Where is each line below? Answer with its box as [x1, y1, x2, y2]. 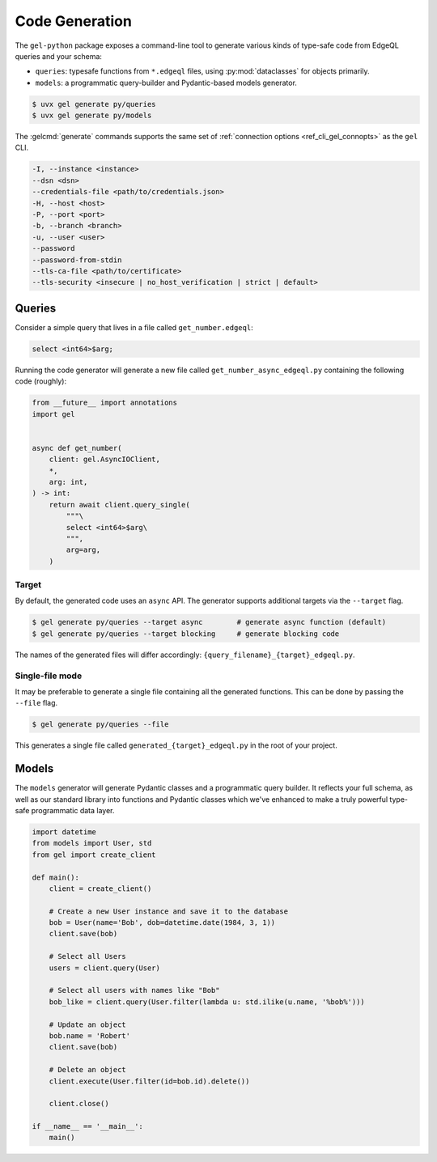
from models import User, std [32, 838, 152, 848]
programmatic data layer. [31, 805, 115, 815]
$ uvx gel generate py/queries [32, 100, 157, 108]
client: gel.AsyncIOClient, [49, 455, 161, 464]
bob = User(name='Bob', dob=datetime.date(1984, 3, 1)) [49, 918, 276, 927]
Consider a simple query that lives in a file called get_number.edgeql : [15, 322, 254, 332]
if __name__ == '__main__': [32, 1122, 143, 1131]
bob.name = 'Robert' [49, 1031, 131, 1040]
